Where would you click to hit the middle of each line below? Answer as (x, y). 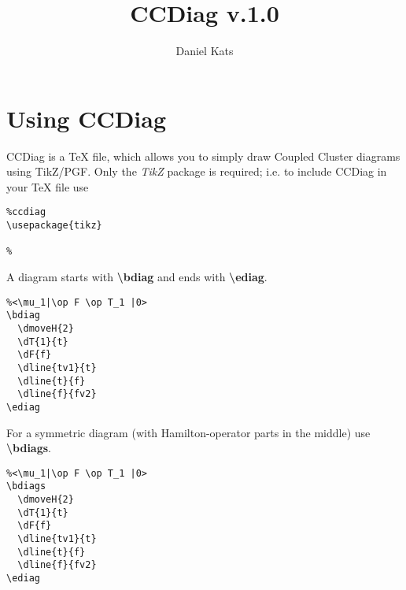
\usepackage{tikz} (54, 226)
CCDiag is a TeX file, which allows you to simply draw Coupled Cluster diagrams (203, 156)
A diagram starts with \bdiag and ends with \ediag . (137, 277)
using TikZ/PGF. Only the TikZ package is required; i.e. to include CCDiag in (197, 171)
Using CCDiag (87, 118)
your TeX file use (48, 186)
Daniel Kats (205, 51)
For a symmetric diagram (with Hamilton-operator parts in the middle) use (188, 432)
